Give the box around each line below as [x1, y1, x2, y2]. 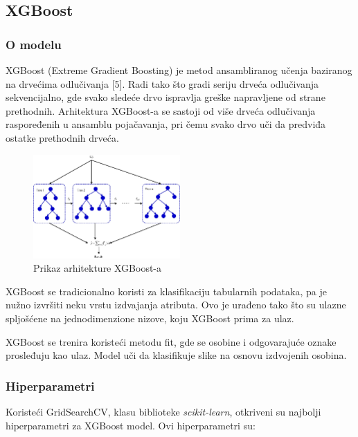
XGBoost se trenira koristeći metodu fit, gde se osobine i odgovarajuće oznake [6, 334, 337, 348]
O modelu [6, 35, 62, 53]
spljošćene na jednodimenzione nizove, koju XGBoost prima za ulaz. [6, 311, 294, 326]
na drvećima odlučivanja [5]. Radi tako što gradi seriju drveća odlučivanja [6, 76, 319, 91]
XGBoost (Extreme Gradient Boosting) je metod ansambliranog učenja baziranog [6, 63, 352, 77]
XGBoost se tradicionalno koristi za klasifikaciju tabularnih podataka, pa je [6, 283, 327, 298]
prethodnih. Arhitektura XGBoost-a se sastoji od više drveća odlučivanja [6, 103, 316, 118]
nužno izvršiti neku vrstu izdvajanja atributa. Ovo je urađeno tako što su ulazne [6, 297, 346, 312]
